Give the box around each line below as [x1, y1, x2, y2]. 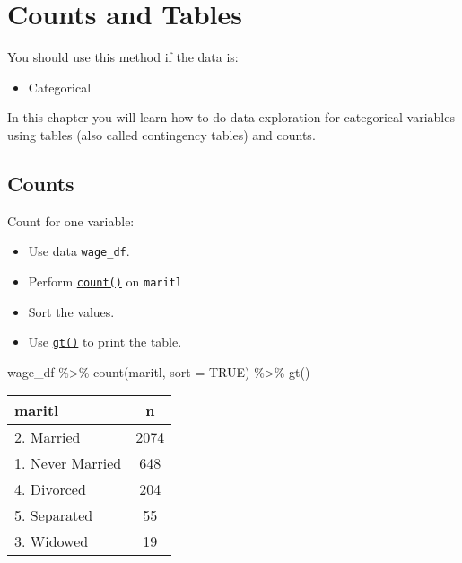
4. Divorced [14, 479, 86, 500]
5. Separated [14, 505, 93, 526]
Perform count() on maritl [28, 271, 182, 290]
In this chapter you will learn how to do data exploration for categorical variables [7, 108, 455, 127]
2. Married [14, 427, 81, 448]
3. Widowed [14, 531, 89, 552]
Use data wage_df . [28, 242, 130, 260]
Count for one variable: [7, 211, 135, 230]
